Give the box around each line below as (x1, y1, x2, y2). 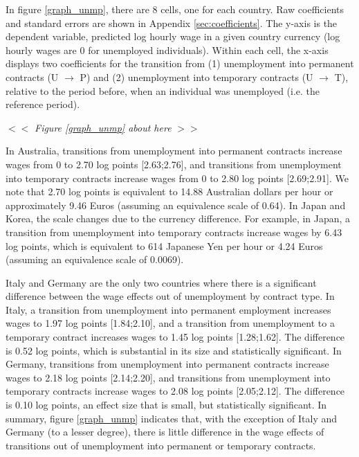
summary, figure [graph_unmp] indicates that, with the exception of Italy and (6, 411, 338, 425)
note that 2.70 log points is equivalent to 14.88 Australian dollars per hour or (6, 184, 333, 199)
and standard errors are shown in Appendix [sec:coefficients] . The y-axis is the (6, 15, 338, 30)
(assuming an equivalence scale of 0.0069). (6, 252, 184, 267)
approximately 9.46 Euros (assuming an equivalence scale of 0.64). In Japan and (6, 197, 346, 212)
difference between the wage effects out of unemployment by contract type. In (6, 289, 335, 303)
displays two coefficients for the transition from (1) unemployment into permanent (6, 56, 354, 71)
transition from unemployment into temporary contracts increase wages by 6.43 (6, 224, 342, 239)
